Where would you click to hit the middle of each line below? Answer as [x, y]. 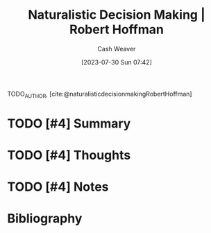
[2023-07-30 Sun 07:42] [117, 62]
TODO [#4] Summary [69, 123]
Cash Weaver [117, 49]
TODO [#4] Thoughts [69, 155]
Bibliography [45, 219]
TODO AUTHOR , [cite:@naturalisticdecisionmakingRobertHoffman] [100, 95]
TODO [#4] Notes [58, 187]
